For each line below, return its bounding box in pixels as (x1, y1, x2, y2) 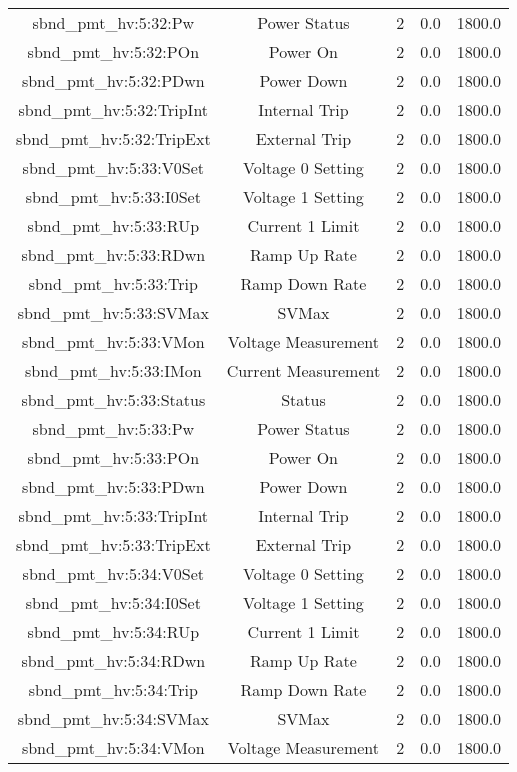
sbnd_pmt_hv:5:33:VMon (21, 330, 205, 353)
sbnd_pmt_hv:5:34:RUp (27, 620, 200, 643)
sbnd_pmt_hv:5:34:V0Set (22, 562, 205, 585)
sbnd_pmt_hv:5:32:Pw (32, 11, 195, 34)
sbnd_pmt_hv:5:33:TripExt (16, 533, 211, 556)
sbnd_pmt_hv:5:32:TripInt (18, 98, 209, 121)
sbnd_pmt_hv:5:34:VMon (21, 736, 205, 759)
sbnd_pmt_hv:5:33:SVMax (17, 301, 209, 324)
